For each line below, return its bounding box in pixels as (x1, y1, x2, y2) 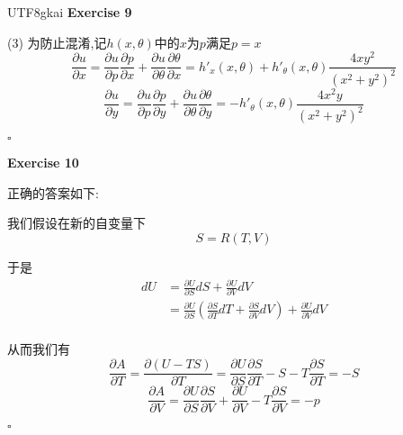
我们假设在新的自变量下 (7, 213, 146, 232)
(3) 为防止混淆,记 (7, 32, 107, 51)
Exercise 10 (7, 153, 79, 172)
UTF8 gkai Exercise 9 (7, 3, 132, 21)
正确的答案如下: (7, 183, 99, 202)
